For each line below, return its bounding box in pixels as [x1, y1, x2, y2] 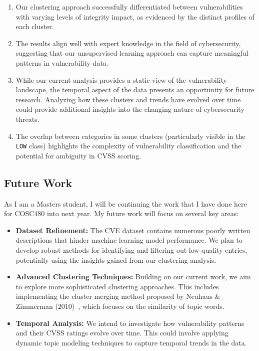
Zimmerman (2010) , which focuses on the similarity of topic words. [15, 300, 224, 311]
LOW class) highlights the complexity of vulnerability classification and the [15, 140, 241, 151]
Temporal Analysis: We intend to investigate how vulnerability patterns [15, 317, 244, 328]
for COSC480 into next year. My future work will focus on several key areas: [4, 208, 239, 219]
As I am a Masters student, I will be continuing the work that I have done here [4, 198, 247, 209]
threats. [15, 113, 39, 124]
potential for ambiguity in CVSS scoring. [15, 150, 141, 160]
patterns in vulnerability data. [15, 57, 108, 68]
